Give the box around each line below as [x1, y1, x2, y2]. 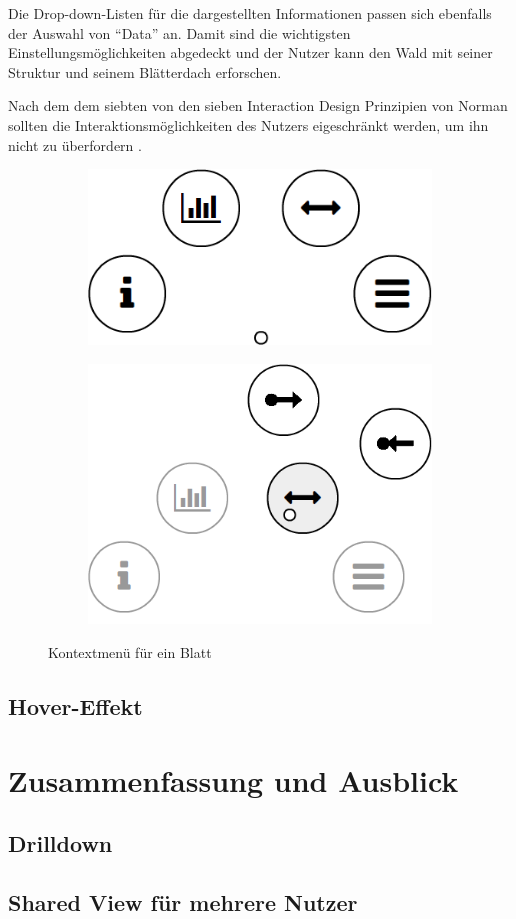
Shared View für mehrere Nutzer [8, 886, 358, 917]
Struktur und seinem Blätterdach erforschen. [8, 61, 282, 82]
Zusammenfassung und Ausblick [8, 759, 459, 800]
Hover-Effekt [8, 690, 143, 721]
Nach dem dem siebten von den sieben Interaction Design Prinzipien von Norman [8, 95, 508, 116]
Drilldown [8, 828, 113, 859]
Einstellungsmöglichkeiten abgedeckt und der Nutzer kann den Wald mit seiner [8, 42, 493, 63]
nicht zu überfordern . [8, 134, 142, 155]
